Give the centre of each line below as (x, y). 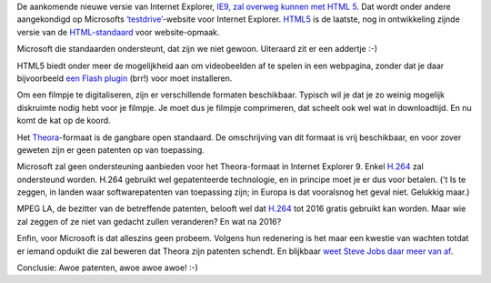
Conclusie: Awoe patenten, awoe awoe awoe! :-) (108, 268)
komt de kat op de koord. (64, 121)
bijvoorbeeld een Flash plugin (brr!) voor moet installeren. (125, 78)
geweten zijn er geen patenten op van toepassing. (110, 149)
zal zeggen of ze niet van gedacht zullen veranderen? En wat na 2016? (149, 221)
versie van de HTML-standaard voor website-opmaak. (118, 32)
